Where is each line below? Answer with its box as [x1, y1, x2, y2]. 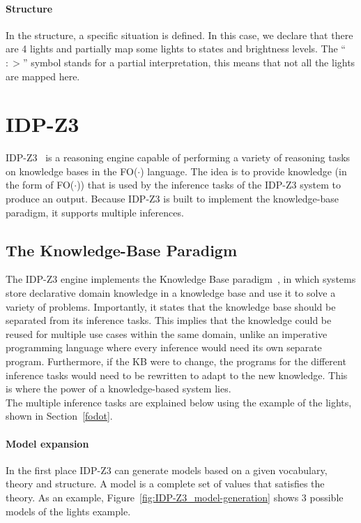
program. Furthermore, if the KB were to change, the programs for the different [6, 354, 346, 369]
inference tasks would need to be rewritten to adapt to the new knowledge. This [6, 367, 348, 382]
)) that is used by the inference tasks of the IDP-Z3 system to [77, 177, 341, 192]
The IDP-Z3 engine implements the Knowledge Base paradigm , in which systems [6, 272, 356, 286]
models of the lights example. [6, 503, 131, 518]
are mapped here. [6, 68, 80, 83]
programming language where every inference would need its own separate [6, 340, 322, 355]
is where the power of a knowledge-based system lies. [6, 381, 231, 396]
